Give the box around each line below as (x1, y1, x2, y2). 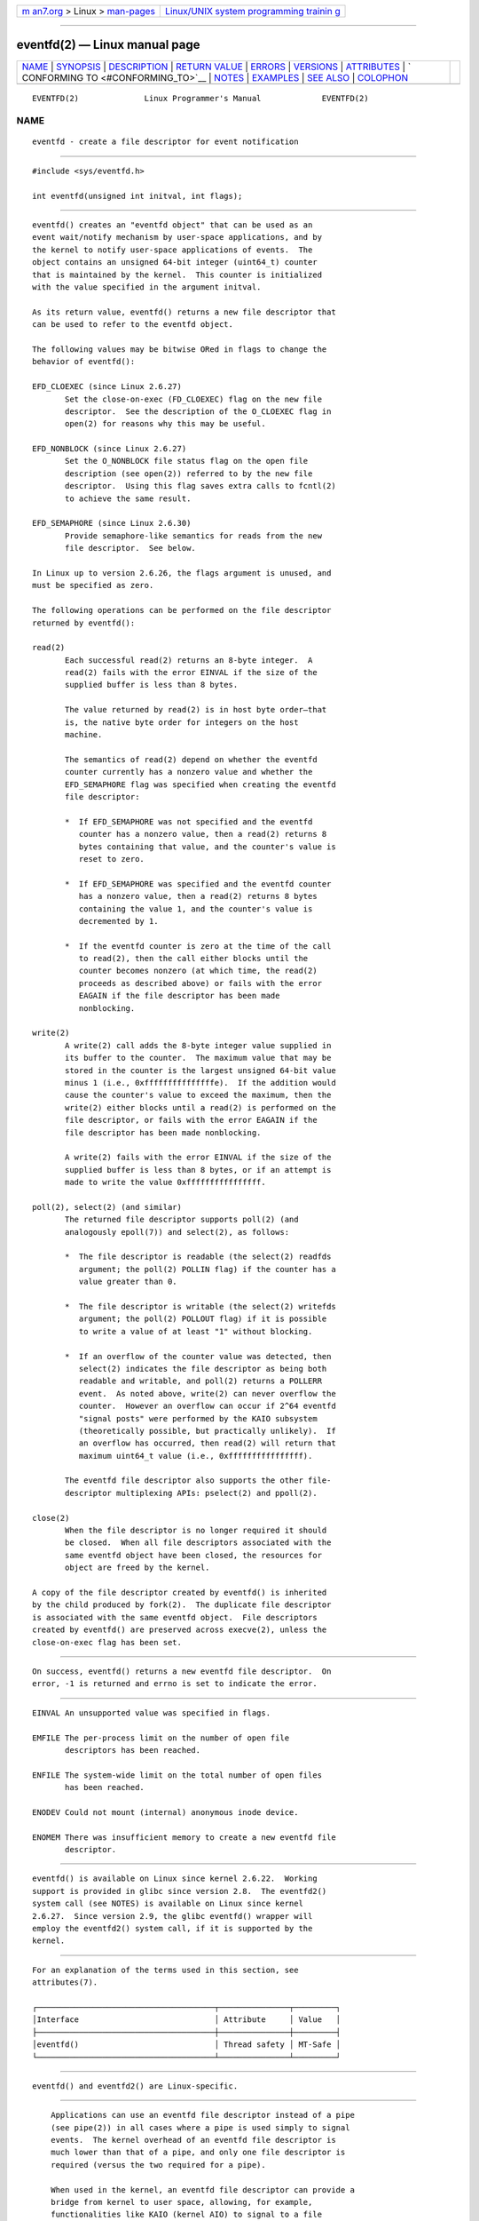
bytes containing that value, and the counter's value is (78, 841, 336, 852)
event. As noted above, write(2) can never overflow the (78, 1389, 336, 1398)
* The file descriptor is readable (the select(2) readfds (65, 1252, 332, 1262)
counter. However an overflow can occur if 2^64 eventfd (78, 1401, 336, 1412)
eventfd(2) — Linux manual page (16, 37, 200, 52)
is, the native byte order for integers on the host (65, 717, 299, 728)
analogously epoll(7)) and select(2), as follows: (65, 1227, 290, 1237)
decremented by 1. (78, 916, 159, 926)
